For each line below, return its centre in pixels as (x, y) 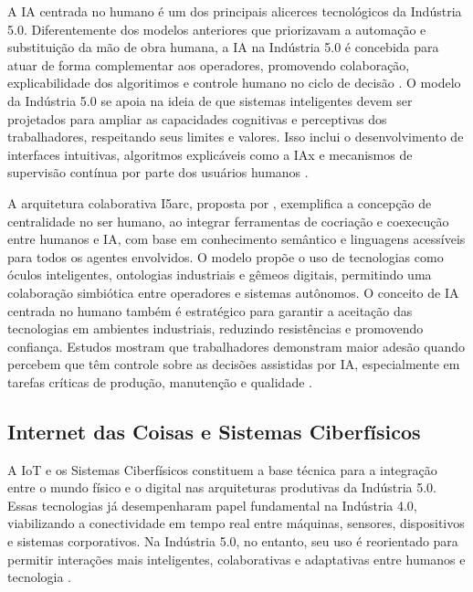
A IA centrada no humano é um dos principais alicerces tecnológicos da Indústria (235, 11)
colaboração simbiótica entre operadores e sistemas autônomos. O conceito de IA (233, 292)
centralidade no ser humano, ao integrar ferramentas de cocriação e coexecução (228, 221)
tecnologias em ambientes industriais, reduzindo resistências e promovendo (215, 328)
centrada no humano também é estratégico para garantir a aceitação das (210, 310)
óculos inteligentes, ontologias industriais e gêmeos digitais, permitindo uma (220, 275)
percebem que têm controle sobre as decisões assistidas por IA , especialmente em (234, 364)
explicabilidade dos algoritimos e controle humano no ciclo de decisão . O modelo (234, 83)
